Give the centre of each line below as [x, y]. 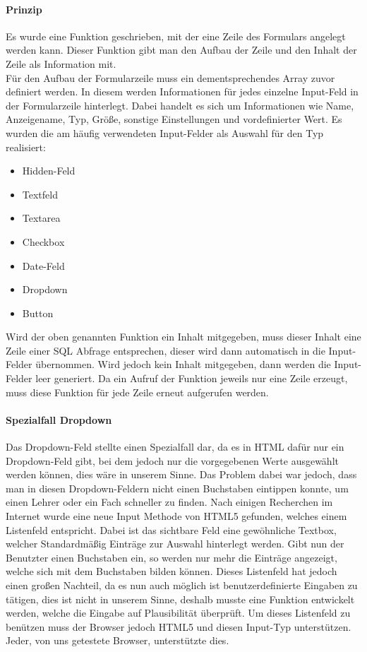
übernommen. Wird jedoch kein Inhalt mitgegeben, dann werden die [183, 364]
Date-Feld [43, 265]
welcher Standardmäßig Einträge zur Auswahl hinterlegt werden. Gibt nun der [175, 544]
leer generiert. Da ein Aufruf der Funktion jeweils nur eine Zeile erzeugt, [192, 378]
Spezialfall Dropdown [59, 419]
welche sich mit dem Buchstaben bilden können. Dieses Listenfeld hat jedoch [172, 571]
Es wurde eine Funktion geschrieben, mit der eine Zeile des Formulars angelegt [176, 36]
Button [38, 313]
